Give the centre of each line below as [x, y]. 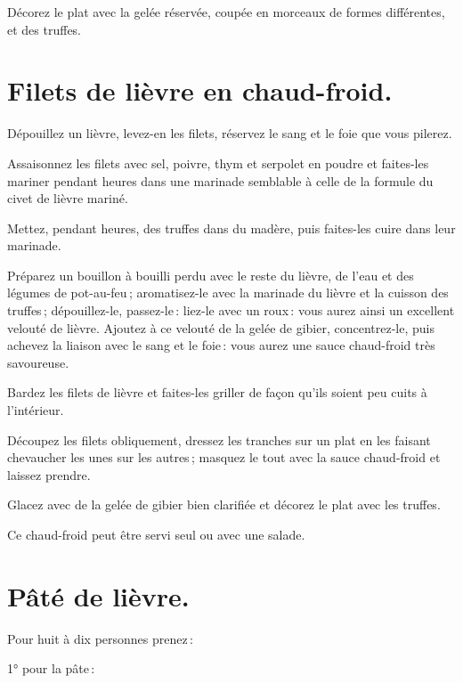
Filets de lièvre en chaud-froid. [200, 90]
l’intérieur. [36, 410]
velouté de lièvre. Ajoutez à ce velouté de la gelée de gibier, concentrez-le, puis [221, 327]
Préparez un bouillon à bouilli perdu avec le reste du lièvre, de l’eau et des [211, 275]
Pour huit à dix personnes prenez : [100, 638]
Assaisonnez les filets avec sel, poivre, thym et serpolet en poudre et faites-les [218, 163]
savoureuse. [38, 362]
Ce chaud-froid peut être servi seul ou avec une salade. [156, 534]
